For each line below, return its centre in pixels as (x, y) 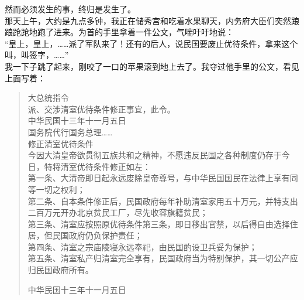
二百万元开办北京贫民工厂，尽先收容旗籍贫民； (118, 212)
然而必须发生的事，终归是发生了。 (70, 9)
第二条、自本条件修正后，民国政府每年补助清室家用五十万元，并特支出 (163, 201)
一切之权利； (61, 189)
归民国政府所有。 (61, 270)
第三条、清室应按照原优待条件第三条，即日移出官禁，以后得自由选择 (159, 224)
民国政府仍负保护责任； (97, 235)
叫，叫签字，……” (37, 55)
